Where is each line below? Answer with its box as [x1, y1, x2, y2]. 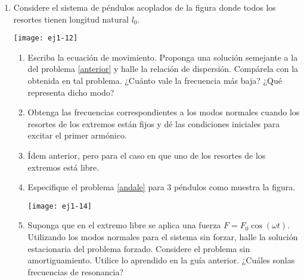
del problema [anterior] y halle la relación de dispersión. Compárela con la [27, 62, 299, 75]
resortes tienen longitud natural [13, 12, 129, 25]
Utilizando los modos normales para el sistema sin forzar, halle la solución [27, 231, 298, 243]
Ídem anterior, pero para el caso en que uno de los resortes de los [27, 149, 266, 161]
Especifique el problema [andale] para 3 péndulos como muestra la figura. [27, 181, 296, 193]
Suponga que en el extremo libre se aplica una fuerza [27, 219, 221, 231]
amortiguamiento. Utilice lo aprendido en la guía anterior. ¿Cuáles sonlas [27, 254, 295, 266]
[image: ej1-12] [13, 34, 78, 43]
